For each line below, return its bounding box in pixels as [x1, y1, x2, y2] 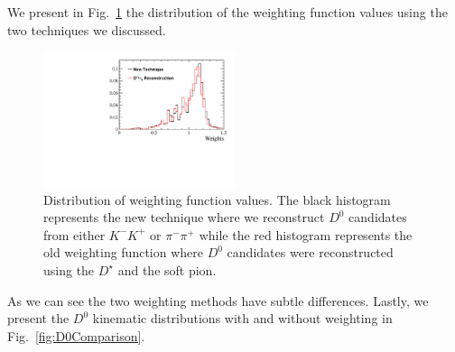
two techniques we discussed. [7, 20, 166, 39]
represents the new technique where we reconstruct [43, 208, 325, 227]
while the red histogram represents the [199, 225, 413, 244]
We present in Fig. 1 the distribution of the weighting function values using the [7, 3, 448, 21]
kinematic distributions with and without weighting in [92, 309, 393, 328]
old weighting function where [43, 243, 204, 262]
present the [7, 309, 70, 328]
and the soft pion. [117, 260, 217, 279]
